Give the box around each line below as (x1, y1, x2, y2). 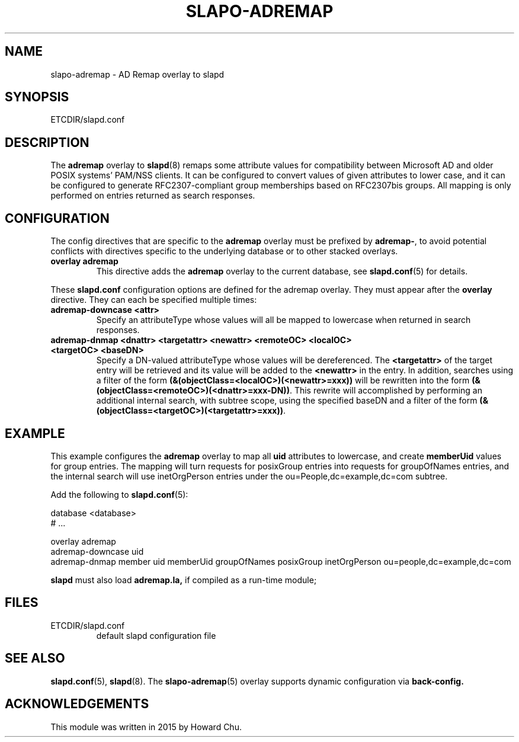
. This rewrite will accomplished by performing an (289, 385, 482, 396)
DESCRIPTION (5, 135, 89, 150)
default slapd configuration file (96, 630, 216, 641)
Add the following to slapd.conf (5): (50, 489, 188, 500)
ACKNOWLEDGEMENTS (5, 696, 149, 712)
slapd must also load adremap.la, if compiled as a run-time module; (50, 574, 317, 585)
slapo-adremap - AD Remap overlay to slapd (50, 69, 225, 79)
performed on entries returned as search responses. (50, 190, 255, 201)
